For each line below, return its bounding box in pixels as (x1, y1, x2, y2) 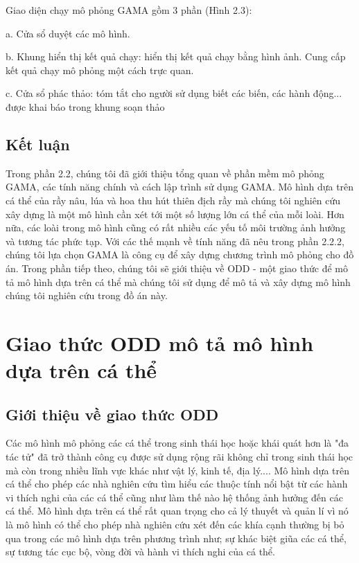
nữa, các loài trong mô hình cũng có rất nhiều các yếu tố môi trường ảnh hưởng (6, 220, 346, 235)
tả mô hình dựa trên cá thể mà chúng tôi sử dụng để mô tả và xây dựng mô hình (6, 274, 351, 289)
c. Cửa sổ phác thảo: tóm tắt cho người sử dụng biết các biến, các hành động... (6, 86, 342, 100)
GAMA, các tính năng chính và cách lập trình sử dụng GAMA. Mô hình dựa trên (6, 179, 354, 194)
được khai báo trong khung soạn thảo (6, 99, 165, 114)
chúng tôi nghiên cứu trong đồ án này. (6, 288, 168, 303)
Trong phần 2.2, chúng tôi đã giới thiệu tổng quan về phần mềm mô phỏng (6, 166, 324, 180)
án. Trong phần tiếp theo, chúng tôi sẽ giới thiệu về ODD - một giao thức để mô (6, 260, 348, 275)
